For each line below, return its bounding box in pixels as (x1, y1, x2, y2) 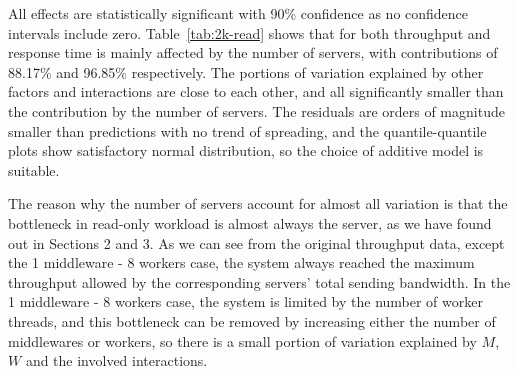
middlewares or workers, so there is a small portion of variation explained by (8, 330, 477, 351)
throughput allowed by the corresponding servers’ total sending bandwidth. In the (8, 271, 511, 292)
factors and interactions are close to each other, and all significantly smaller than (8, 81, 504, 102)
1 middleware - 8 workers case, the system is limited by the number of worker (8, 291, 483, 312)
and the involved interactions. (25, 350, 208, 371)
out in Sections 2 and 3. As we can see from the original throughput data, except (8, 232, 505, 253)
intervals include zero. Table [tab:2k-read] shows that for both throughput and (8, 22, 491, 43)
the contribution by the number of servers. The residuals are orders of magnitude (8, 100, 505, 121)
